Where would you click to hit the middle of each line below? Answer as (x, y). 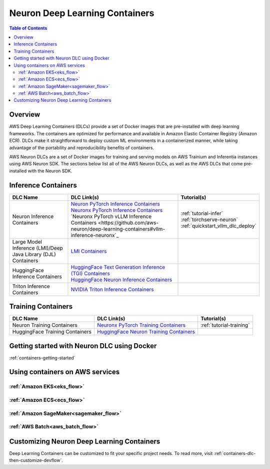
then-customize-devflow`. (36, 460)
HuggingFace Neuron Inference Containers (121, 280)
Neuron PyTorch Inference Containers (115, 204)
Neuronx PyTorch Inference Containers (117, 210)
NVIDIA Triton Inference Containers (112, 289)
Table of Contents (28, 28)
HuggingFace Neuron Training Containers (146, 332)
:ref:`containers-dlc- (235, 453)
